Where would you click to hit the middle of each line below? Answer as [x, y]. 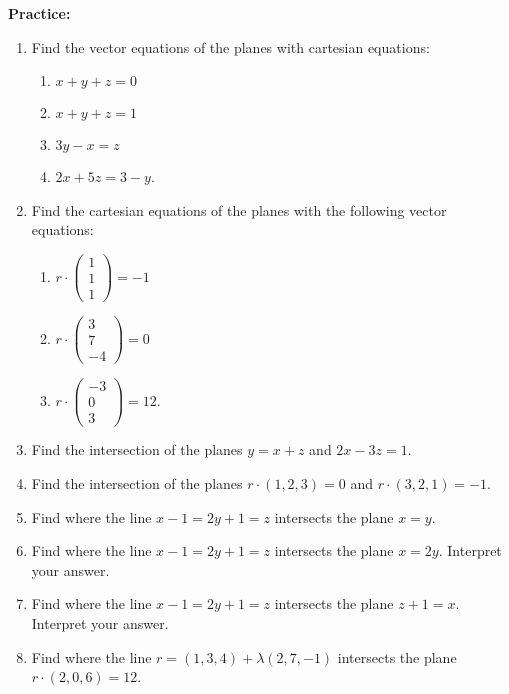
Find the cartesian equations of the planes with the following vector [239, 209]
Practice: [39, 13]
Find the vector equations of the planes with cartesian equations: [230, 46]
